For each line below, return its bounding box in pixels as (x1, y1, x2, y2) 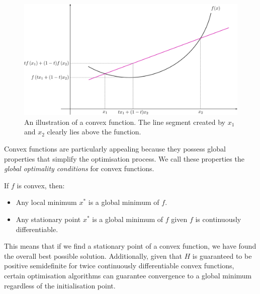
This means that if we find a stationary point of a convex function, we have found (4, 241, 256, 251)
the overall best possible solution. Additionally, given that (4, 250, 182, 261)
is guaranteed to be (192, 250, 252, 261)
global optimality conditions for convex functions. (4, 163, 154, 174)
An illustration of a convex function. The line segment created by (24, 116, 226, 127)
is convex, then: (17, 180, 65, 190)
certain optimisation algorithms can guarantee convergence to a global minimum (4, 270, 252, 280)
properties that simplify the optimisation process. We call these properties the (4, 153, 244, 164)
